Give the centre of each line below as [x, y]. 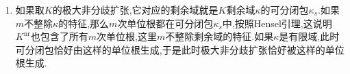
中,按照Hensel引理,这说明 [277, 23]
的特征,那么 [84, 23]
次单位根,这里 [127, 36]
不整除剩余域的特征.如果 [220, 36]
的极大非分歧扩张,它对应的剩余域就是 [135, 10]
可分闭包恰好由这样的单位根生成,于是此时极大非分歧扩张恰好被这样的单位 [180, 49]
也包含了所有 [59, 36]
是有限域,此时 [309, 36]
